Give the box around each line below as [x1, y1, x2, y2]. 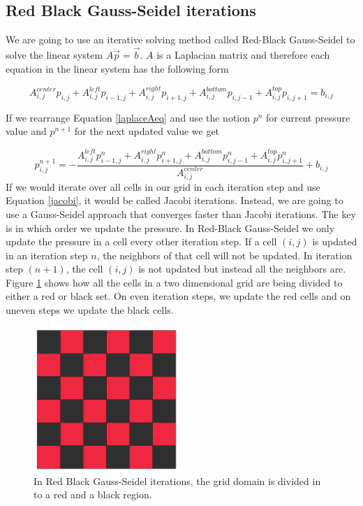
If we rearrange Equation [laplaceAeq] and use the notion [6, 110, 251, 124]
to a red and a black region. [34, 487, 152, 502]
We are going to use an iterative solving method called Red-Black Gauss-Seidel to [6, 32, 355, 47]
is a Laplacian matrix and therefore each [156, 48, 330, 62]
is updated [312, 234, 357, 249]
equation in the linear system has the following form [6, 61, 229, 75]
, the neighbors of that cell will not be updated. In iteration [96, 247, 353, 262]
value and [6, 124, 47, 138]
